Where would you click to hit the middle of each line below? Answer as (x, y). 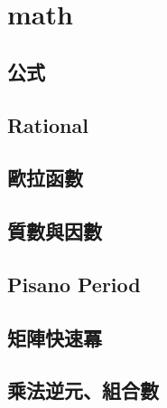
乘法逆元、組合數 (83, 390)
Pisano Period (74, 284)
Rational (48, 124)
